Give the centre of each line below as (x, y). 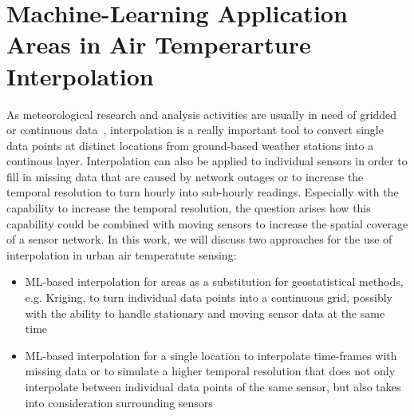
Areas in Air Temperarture (159, 44)
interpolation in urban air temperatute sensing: (122, 254)
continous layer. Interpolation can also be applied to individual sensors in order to (207, 161)
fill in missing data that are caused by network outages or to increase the (185, 176)
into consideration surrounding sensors (119, 402)
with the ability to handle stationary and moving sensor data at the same (205, 313)
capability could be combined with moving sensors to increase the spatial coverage (207, 223)
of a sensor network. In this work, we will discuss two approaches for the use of (199, 239)
